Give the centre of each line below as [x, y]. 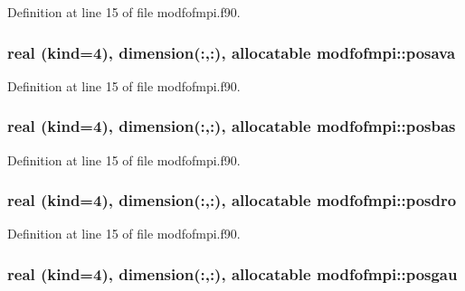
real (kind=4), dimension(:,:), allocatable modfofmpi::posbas [232, 126]
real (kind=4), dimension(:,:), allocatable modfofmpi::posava [232, 52]
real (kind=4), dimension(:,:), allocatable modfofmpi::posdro [232, 200]
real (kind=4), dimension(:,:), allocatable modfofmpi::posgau [232, 273]
